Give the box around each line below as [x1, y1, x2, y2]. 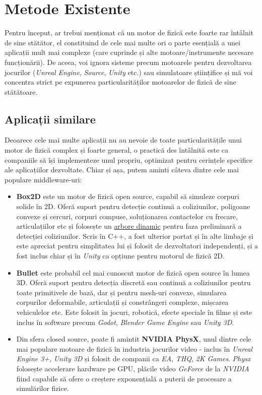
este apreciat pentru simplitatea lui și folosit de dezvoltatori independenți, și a [16, 240, 258, 251]
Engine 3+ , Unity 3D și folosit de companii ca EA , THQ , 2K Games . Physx [16, 353, 251, 364]
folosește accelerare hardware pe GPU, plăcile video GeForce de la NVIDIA [16, 363, 249, 373]
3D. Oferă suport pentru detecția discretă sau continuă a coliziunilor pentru [16, 277, 251, 288]
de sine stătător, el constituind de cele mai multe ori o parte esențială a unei [5, 37, 240, 47]
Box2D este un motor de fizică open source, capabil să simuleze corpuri [16, 191, 239, 202]
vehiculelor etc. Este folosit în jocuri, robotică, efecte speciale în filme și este [16, 306, 252, 317]
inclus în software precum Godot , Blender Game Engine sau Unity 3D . [16, 316, 234, 327]
